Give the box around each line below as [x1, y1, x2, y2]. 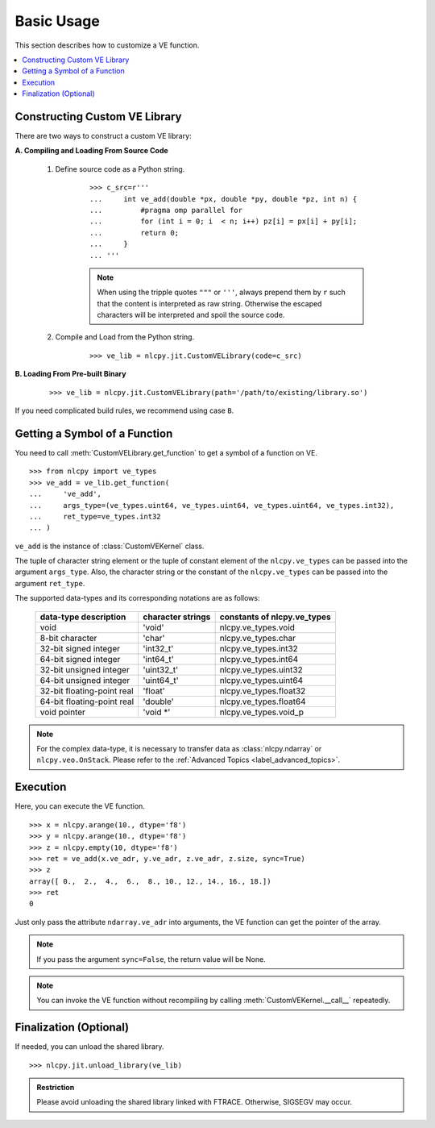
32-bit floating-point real [39, 685, 134, 697]
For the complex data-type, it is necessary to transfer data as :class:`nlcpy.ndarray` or [36, 744, 322, 754]
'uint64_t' [143, 674, 179, 685]
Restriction [36, 1083, 75, 1093]
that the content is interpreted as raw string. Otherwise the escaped [97, 298, 322, 308]
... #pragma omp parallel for [89, 206, 243, 214]
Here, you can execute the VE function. [14, 801, 145, 811]
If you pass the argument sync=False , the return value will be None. [36, 954, 266, 964]
